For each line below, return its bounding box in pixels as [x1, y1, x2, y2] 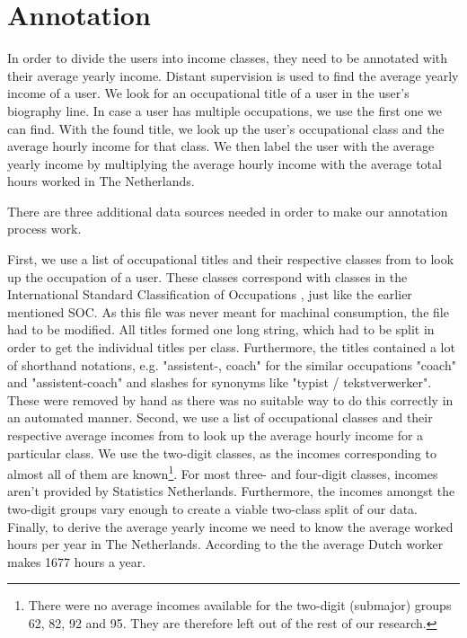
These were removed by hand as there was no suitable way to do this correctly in [7, 390, 454, 409]
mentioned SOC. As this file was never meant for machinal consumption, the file [7, 302, 449, 321]
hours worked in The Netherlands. [7, 172, 195, 191]
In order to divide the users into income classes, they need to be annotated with [7, 49, 448, 67]
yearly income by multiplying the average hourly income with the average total [7, 154, 442, 173]
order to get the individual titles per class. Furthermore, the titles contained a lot [7, 338, 455, 357]
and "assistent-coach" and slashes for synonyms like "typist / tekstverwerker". [7, 373, 432, 392]
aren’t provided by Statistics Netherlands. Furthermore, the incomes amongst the [7, 482, 455, 501]
